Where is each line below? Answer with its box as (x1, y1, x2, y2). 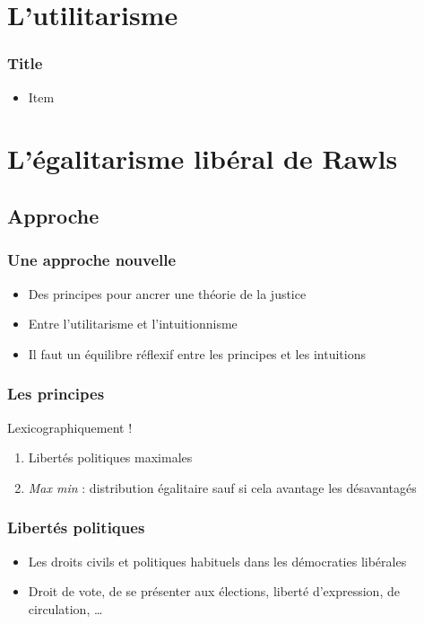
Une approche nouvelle (7, 249, 177, 271)
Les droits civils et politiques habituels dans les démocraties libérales (28, 551, 407, 570)
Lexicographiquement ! (7, 417, 133, 436)
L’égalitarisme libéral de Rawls (7, 140, 398, 177)
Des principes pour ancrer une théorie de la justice (28, 284, 307, 303)
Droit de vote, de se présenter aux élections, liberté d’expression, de (28, 582, 400, 601)
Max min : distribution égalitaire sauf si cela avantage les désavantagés (28, 478, 417, 497)
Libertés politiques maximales (28, 448, 193, 467)
